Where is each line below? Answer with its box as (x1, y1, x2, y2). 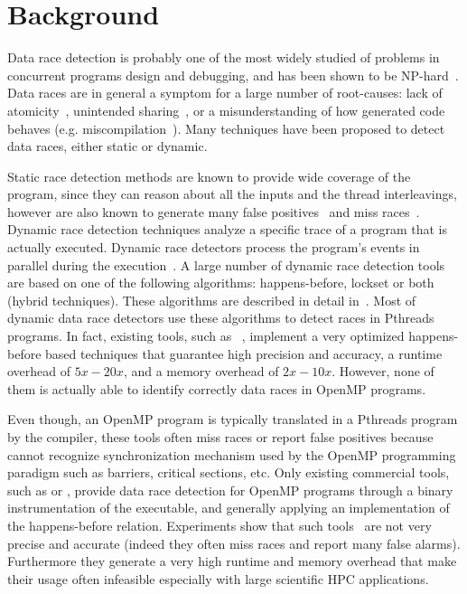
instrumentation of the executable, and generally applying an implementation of (7, 498, 450, 517)
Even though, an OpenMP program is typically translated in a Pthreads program (7, 410, 458, 429)
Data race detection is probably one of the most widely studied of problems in (7, 48, 440, 67)
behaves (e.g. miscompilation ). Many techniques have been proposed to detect (7, 118, 445, 137)
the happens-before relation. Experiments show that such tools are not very (7, 515, 432, 534)
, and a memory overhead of (123, 362, 279, 381)
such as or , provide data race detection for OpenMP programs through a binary (7, 480, 453, 499)
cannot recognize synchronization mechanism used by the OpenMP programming (7, 445, 456, 464)
